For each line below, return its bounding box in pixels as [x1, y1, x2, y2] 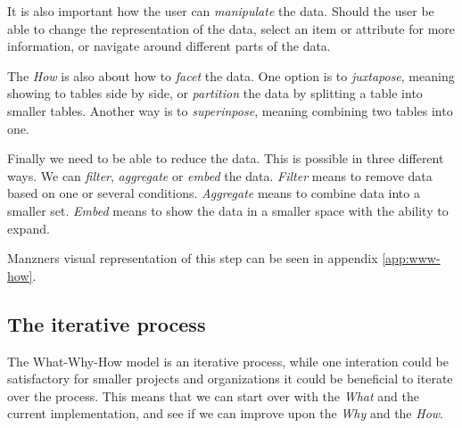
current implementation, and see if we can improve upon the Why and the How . [7, 404, 444, 423]
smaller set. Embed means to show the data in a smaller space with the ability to [7, 201, 449, 219]
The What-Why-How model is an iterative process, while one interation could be [7, 351, 449, 370]
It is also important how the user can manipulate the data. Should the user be [7, 2, 434, 20]
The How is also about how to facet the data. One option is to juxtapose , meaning [7, 66, 455, 85]
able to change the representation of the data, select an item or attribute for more [7, 19, 456, 37]
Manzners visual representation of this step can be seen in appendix [7, 249, 378, 267]
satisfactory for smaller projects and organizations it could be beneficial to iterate [7, 369, 453, 388]
